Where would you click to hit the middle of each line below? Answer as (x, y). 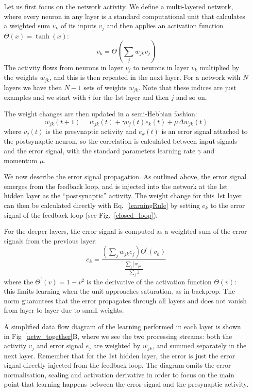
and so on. (191, 97)
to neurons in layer (161, 67)
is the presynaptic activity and (91, 131)
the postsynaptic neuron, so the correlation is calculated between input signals (121, 141)
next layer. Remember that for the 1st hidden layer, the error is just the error (119, 355)
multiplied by (219, 67)
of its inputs (78, 26)
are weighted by (117, 345)
